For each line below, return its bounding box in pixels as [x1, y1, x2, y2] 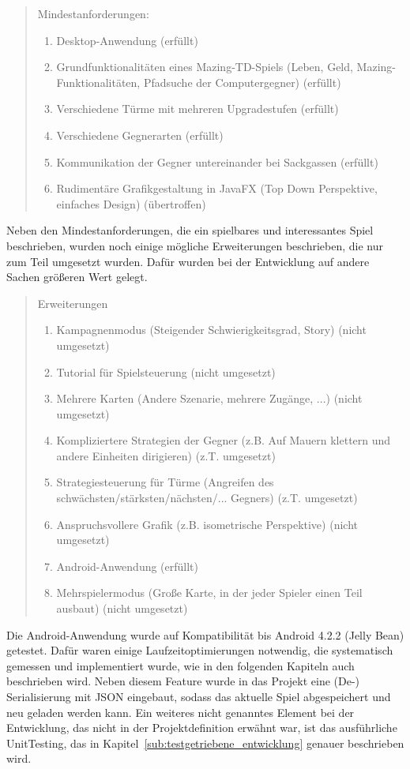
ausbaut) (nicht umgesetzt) [56, 600, 188, 617]
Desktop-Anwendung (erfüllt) [56, 32, 198, 48]
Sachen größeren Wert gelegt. [6, 268, 148, 285]
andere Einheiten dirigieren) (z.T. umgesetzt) [56, 447, 276, 463]
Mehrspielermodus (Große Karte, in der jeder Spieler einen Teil [56, 584, 363, 601]
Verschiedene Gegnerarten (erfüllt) [56, 126, 224, 143]
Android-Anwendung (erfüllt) [56, 557, 199, 574]
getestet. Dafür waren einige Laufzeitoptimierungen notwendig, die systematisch [6, 642, 393, 658]
